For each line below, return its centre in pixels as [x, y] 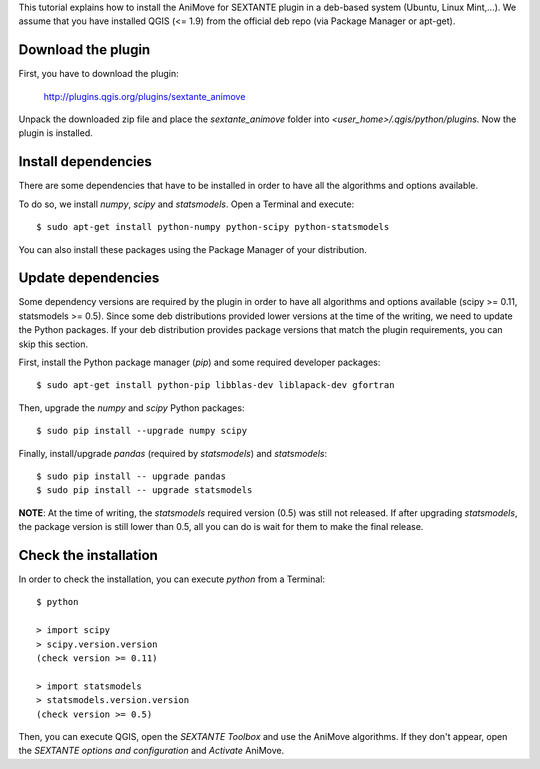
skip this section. [53, 344]
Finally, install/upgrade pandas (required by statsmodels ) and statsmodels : [173, 453]
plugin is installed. [56, 133]
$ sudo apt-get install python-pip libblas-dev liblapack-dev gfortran [215, 385]
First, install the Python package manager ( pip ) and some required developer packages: [199, 362]
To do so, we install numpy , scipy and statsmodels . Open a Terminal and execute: [186, 204]
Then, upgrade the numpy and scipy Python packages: [131, 407]
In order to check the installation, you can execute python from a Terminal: [171, 579]
